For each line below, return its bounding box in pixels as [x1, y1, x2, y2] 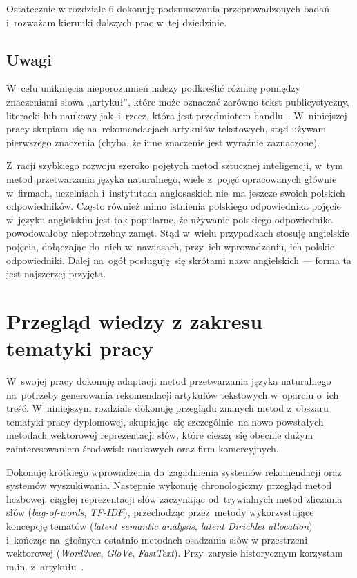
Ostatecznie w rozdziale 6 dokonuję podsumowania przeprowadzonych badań [6, 1, 330, 15]
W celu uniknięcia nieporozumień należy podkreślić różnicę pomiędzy [6, 81, 301, 95]
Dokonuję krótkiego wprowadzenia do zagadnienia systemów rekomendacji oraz [6, 464, 342, 479]
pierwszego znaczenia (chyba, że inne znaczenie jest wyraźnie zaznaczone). [6, 134, 320, 149]
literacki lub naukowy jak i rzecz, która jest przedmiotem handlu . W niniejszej [6, 108, 347, 122]
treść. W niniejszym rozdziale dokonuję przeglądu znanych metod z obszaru [6, 401, 329, 415]
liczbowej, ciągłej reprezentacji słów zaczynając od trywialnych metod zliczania [6, 491, 342, 506]
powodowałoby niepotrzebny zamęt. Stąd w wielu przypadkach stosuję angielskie [6, 226, 349, 240]
